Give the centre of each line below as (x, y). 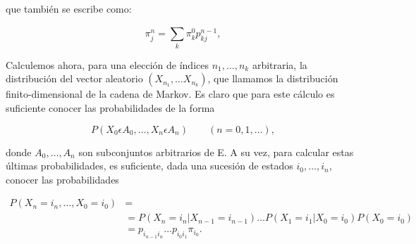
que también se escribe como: (69, 8)
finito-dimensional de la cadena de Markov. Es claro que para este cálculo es (170, 94)
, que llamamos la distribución (273, 78)
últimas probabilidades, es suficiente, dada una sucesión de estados (149, 166)
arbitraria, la (280, 64)
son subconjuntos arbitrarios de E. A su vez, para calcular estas (216, 152)
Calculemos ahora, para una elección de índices (107, 64)
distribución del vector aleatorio (74, 78)
